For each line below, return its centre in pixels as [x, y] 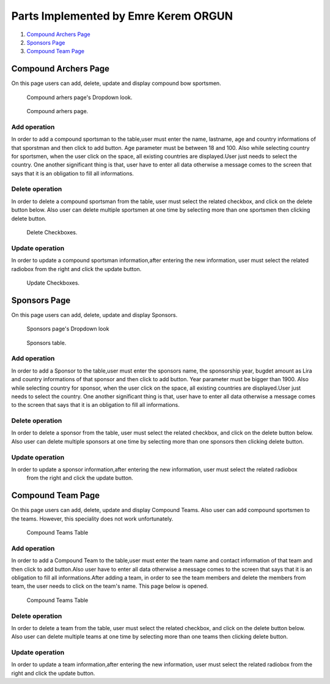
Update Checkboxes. [53, 283]
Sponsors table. [46, 343]
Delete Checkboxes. [52, 232]
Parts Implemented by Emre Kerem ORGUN [122, 16]
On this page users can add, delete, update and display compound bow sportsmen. [116, 83]
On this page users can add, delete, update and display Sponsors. [94, 314]
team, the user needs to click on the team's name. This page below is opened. [110, 586]
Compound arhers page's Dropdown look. [79, 97]
